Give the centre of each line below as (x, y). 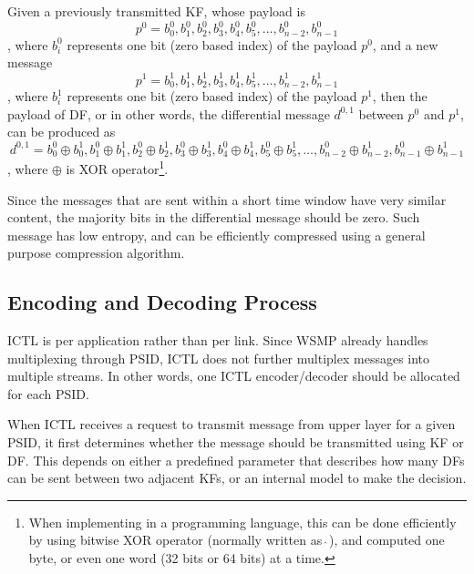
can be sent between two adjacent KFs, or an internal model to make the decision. (237, 478)
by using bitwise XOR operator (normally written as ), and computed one (237, 540)
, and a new (405, 44)
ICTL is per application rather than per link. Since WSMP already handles (218, 340)
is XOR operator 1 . (117, 167)
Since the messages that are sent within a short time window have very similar (227, 199)
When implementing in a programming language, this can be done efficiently (242, 522)
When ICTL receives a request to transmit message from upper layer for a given (232, 424)
